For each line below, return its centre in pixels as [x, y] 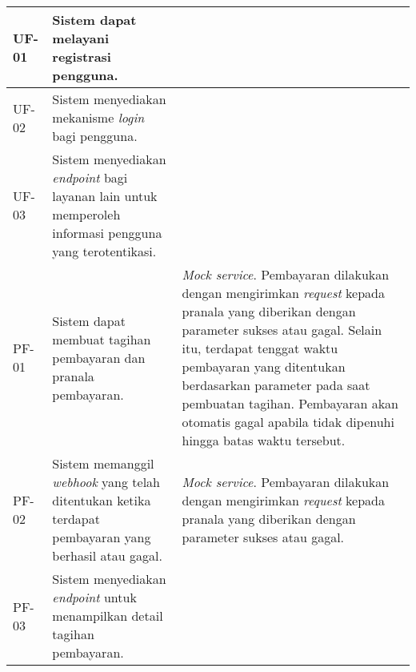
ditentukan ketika [102, 500]
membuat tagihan [102, 339]
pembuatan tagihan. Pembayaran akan [290, 403]
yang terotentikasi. [104, 251]
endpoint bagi [90, 177]
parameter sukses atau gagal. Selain [282, 330]
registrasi [82, 56]
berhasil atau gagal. [107, 555]
